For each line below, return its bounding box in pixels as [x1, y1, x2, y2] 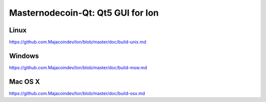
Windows [9, 51, 39, 60]
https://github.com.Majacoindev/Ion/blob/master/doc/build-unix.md [9, 39, 146, 45]
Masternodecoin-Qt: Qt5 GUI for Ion [9, 7, 159, 18]
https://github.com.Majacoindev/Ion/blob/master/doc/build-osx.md [9, 90, 145, 96]
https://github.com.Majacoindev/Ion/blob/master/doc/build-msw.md [9, 64, 147, 71]
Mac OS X [9, 77, 40, 86]
